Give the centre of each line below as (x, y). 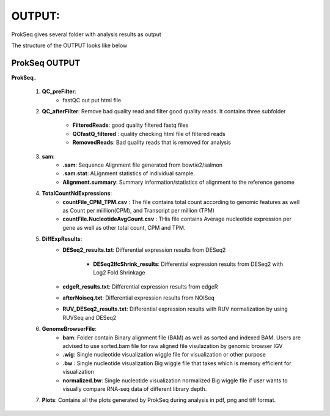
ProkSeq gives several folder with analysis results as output (86, 34)
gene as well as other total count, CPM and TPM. (124, 227)
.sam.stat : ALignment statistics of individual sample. (129, 173)
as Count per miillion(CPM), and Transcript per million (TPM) (139, 210)
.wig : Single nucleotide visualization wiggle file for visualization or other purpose (164, 355)
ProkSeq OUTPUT (46, 63)
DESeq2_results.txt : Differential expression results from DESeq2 (144, 250)
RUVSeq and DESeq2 (90, 317)
